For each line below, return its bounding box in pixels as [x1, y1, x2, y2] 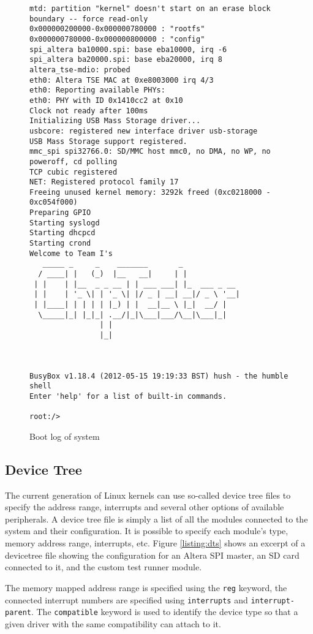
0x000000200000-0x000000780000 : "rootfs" [29, 25, 205, 34]
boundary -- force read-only [29, 14, 148, 23]
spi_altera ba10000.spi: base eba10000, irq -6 [29, 45, 227, 54]
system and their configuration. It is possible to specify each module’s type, [5, 524, 288, 537]
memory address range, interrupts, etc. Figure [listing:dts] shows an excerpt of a [5, 537, 306, 549]
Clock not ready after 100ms [29, 106, 148, 115]
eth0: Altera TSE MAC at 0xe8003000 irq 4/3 [29, 75, 214, 85]
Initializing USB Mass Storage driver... [29, 116, 201, 126]
